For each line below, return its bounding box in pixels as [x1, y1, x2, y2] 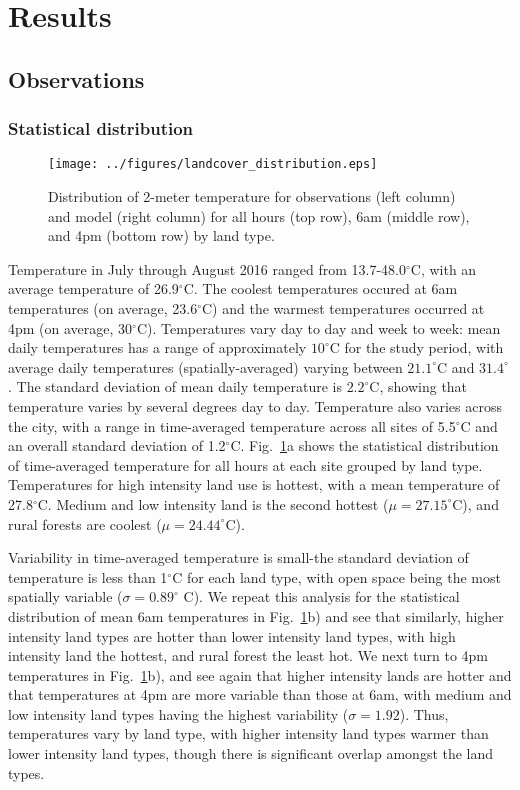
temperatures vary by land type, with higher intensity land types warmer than [8, 723, 489, 744]
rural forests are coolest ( [8, 513, 162, 534]
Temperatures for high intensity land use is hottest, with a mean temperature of [8, 474, 500, 495]
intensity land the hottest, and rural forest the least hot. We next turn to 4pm [8, 645, 488, 666]
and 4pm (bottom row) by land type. [48, 225, 275, 246]
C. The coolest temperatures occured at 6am [183, 278, 458, 299]
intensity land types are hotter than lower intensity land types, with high [8, 625, 456, 646]
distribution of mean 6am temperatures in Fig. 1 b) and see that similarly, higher [8, 605, 504, 626]
